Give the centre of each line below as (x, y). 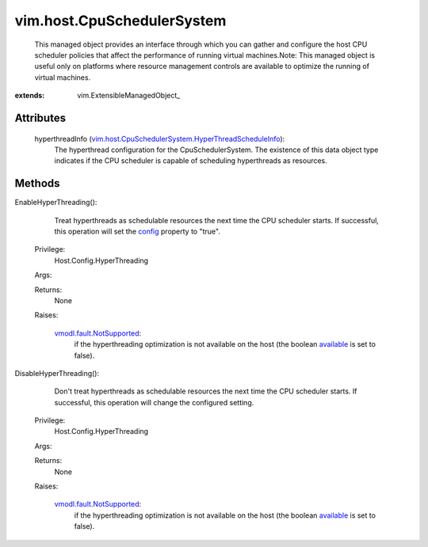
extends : (30, 96)
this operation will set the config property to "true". (138, 231)
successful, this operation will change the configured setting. (154, 402)
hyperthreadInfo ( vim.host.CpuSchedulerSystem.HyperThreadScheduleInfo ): (160, 139)
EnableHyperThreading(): (56, 203)
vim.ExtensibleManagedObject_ (129, 96)
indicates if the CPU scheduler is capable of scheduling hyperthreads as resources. (191, 161)
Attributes (40, 118)
